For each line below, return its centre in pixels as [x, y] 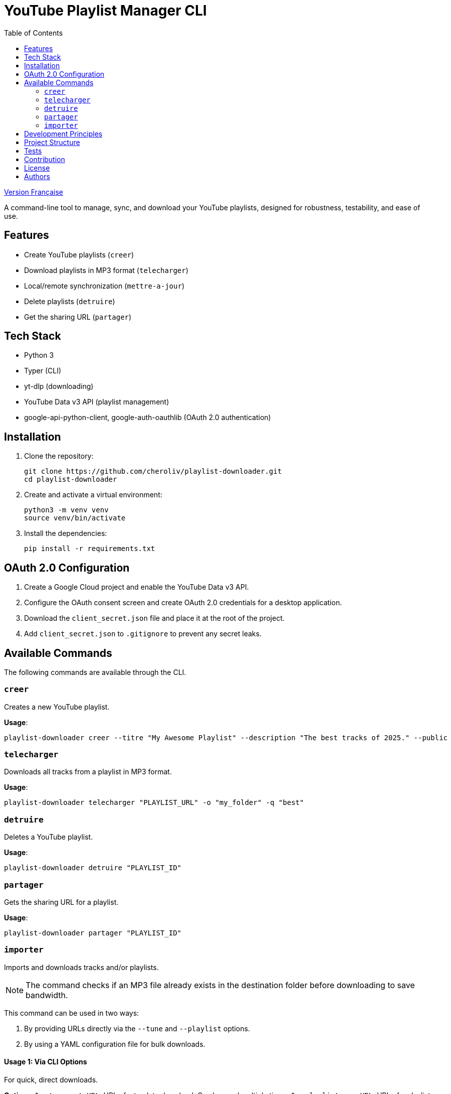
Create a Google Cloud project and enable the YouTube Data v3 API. [137, 587]
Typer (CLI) [43, 371]
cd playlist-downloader [71, 480]
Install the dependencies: [66, 533]
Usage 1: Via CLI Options [46, 1062]
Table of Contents [34, 33]
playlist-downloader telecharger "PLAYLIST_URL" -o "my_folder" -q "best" [154, 803]
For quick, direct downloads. [51, 1079]
